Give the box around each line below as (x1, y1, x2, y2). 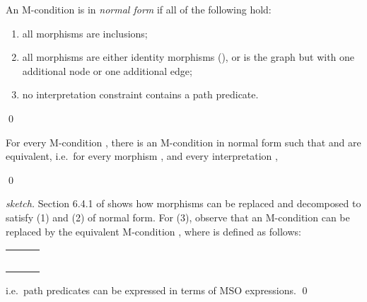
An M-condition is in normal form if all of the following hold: (6, 2, 272, 16)
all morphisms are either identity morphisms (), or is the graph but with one (22, 50, 355, 64)
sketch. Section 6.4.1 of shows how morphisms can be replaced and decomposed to (6, 196, 361, 211)
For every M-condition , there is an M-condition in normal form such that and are (6, 134, 361, 149)
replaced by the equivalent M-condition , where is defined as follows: (6, 223, 301, 238)
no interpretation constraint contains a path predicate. (22, 87, 259, 102)
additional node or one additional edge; (22, 63, 192, 78)
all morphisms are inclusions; (22, 25, 148, 40)
